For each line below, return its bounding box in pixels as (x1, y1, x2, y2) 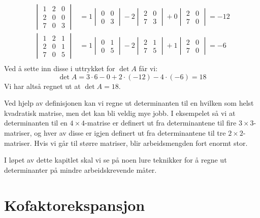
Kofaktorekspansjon (4, 194, 145, 215)
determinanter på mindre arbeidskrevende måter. (4, 164, 157, 175)
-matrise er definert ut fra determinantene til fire (85, 117, 237, 128)
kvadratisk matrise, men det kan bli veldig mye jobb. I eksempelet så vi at (4, 107, 236, 118)
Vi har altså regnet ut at (4, 80, 81, 91)
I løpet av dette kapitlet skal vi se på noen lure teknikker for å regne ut (4, 154, 227, 165)
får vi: (139, 63, 158, 74)
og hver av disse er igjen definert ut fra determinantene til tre (34, 128, 226, 138)
